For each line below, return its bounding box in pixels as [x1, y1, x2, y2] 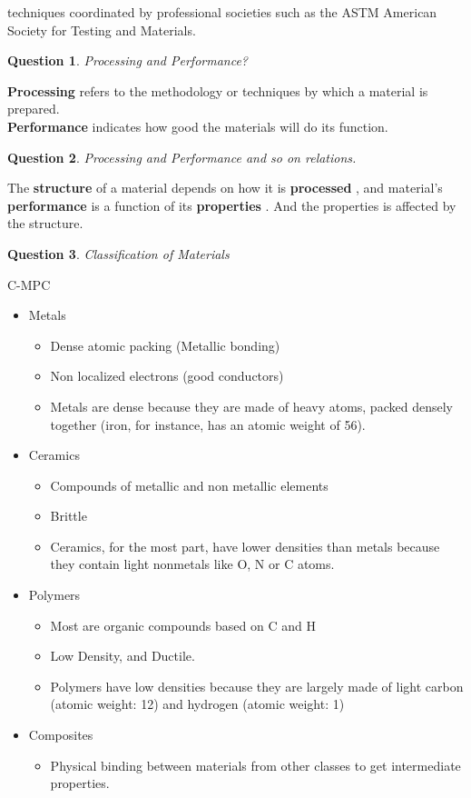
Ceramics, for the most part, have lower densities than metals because [50, 536, 440, 555]
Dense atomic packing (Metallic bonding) [50, 335, 280, 354]
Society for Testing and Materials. [7, 20, 196, 39]
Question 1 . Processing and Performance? [7, 51, 249, 70]
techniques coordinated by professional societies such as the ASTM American [7, 3, 437, 21]
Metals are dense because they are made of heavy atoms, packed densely [50, 396, 453, 415]
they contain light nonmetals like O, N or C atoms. [50, 554, 335, 574]
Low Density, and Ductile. [50, 646, 195, 665]
